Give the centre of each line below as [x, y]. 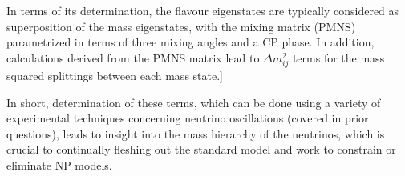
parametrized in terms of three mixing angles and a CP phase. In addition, [190, 42]
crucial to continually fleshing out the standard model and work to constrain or [201, 149]
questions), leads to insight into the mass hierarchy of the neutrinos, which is [196, 133]
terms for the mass [338, 57]
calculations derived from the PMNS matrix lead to [133, 57]
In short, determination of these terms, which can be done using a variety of [194, 102]
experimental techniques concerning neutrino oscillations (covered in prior [188, 118]
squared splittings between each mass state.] [115, 75]
